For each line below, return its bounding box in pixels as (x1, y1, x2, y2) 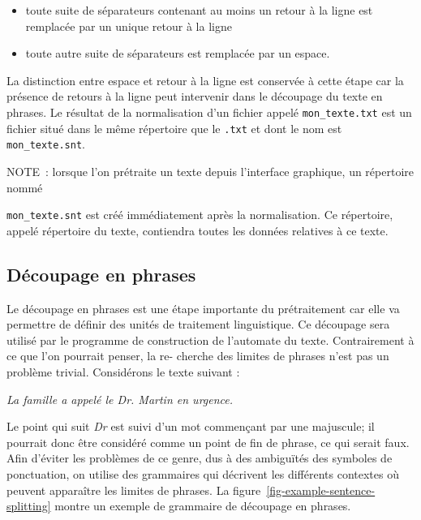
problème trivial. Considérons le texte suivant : (6, 363, 240, 380)
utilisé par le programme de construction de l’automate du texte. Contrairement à (6, 331, 415, 348)
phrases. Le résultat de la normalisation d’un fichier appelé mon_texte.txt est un (6, 103, 412, 120)
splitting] (6, 497, 51, 514)
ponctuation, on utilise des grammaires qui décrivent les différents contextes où (6, 465, 399, 482)
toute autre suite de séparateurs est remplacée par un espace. (25, 45, 330, 62)
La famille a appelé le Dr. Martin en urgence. (6, 390, 234, 407)
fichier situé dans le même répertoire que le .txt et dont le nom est (6, 119, 342, 136)
